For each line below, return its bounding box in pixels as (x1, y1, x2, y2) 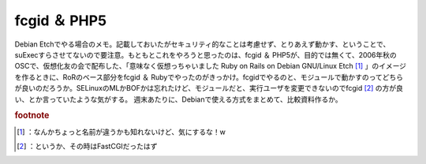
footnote (14, 110, 50, 121)
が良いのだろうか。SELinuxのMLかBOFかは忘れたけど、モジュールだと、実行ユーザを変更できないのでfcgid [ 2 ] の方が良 (14, 84, 404, 93)
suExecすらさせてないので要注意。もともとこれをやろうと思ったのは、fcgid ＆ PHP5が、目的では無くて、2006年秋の (14, 50, 398, 59)
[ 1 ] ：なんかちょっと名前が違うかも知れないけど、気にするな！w (17, 127, 226, 136)
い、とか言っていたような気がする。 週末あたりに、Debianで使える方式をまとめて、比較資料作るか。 (14, 95, 342, 104)
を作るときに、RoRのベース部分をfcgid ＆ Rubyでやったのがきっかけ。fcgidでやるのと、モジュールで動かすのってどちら (14, 72, 404, 82)
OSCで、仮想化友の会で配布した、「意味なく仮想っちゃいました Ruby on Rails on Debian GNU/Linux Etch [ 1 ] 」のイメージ (14, 61, 406, 71)
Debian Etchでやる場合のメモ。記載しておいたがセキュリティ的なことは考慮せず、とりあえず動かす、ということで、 (14, 39, 390, 49)
